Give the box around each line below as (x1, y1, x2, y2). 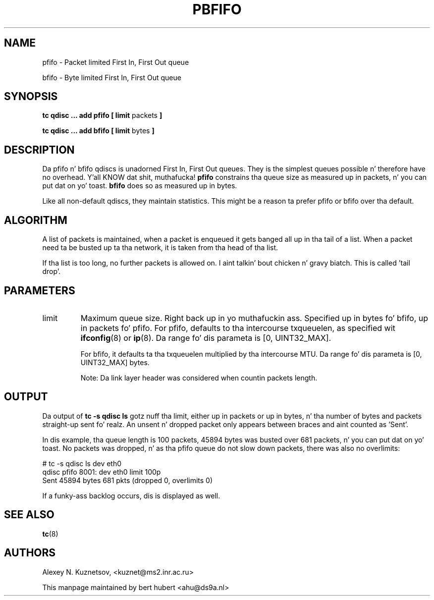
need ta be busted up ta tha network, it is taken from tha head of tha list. (42, 243, 278, 252)
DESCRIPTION (4, 143, 75, 156)
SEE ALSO (4, 508, 54, 521)
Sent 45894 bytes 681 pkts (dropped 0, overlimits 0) (42, 476, 213, 485)
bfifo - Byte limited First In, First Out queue (42, 73, 181, 82)
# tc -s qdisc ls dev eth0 (42, 459, 122, 468)
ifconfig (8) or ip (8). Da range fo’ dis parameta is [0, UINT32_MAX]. (80, 332, 331, 343)
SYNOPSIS (4, 90, 58, 103)
